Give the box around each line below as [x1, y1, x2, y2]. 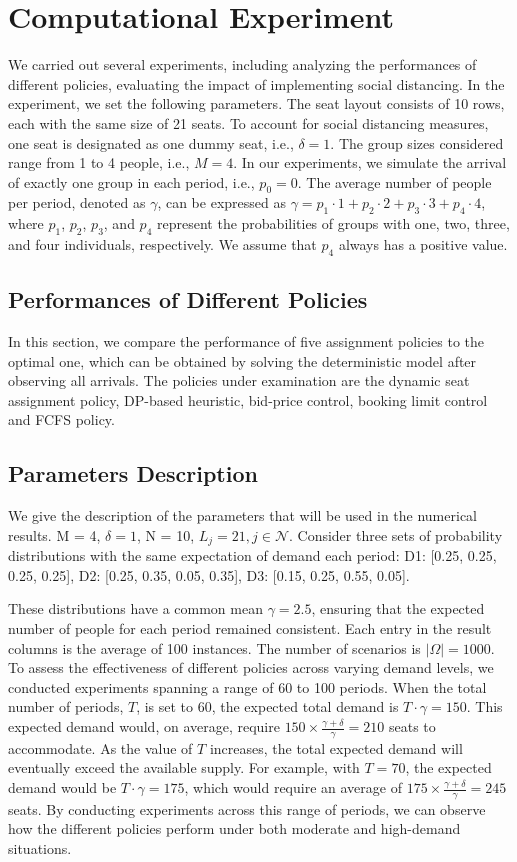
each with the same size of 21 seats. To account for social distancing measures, [8, 112, 489, 133]
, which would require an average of [184, 777, 402, 798]
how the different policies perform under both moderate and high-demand [8, 818, 461, 839]
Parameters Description [8, 458, 258, 489]
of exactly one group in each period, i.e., [8, 171, 255, 192]
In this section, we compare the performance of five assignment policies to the [8, 331, 485, 352]
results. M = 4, [8, 524, 101, 545]
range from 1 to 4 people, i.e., [8, 152, 190, 173]
